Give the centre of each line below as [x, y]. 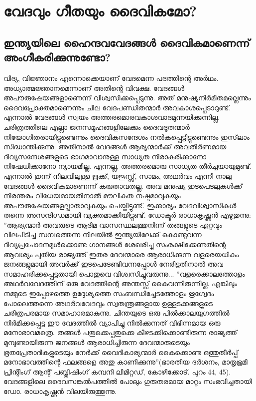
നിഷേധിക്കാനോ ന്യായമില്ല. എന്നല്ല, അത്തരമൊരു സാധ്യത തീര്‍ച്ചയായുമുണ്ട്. [128, 166]
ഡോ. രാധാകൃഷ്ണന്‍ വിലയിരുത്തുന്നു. [60, 391]
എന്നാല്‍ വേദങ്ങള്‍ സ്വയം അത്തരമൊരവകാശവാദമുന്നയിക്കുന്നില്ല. [112, 117]
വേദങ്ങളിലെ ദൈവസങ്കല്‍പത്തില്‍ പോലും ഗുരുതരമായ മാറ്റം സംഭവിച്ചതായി [128, 381]
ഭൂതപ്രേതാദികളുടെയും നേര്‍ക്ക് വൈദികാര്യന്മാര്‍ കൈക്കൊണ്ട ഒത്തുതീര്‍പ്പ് [121, 352]
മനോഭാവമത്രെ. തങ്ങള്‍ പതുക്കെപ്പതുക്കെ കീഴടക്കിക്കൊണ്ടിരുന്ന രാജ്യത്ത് [121, 332]
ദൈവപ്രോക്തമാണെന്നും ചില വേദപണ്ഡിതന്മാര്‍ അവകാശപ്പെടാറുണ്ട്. [117, 107]
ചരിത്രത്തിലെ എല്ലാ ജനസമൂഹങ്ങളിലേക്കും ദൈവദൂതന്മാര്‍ [97, 127]
